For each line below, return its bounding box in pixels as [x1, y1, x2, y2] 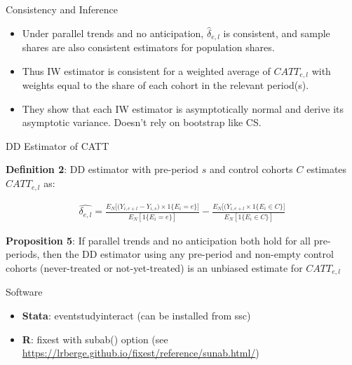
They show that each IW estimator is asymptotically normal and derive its [22, 101, 344, 116]
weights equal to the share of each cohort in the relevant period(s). [22, 78, 309, 92]
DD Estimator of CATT [6, 138, 109, 153]
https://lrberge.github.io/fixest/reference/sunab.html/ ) [22, 345, 259, 360]
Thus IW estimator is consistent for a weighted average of [22, 63, 271, 78]
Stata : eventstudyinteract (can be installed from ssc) [22, 308, 251, 323]
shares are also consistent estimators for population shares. [22, 40, 275, 55]
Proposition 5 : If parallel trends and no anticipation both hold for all [6, 233, 311, 247]
